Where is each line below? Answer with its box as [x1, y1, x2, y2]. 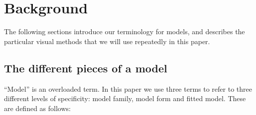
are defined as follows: [4, 103, 71, 113]
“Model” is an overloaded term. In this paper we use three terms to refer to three [4, 83, 252, 94]
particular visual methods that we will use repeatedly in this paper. [4, 36, 210, 46]
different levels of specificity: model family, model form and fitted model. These [4, 93, 246, 104]
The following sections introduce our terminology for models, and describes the [4, 26, 245, 37]
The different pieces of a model [4, 60, 167, 75]
